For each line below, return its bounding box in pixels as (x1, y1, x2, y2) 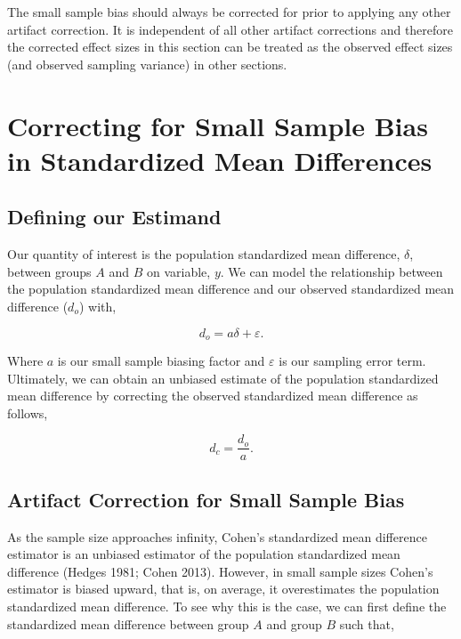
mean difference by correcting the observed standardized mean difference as (7, 386, 418, 405)
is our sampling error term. (279, 351, 426, 369)
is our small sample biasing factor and (57, 351, 265, 369)
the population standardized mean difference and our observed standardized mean (7, 279, 455, 298)
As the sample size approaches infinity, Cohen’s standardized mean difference (7, 527, 427, 546)
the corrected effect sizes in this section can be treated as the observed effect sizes (7, 37, 453, 56)
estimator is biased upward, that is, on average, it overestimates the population (7, 579, 440, 598)
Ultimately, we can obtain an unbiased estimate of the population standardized (7, 368, 439, 387)
